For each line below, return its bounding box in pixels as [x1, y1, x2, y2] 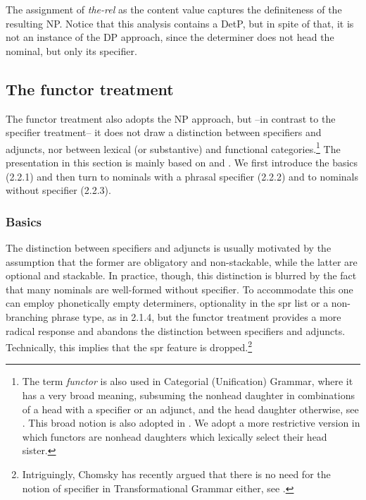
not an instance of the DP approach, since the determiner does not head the [6, 30, 334, 44]
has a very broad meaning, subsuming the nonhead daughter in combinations [22, 388, 355, 403]
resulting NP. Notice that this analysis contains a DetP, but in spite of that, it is [6, 16, 354, 30]
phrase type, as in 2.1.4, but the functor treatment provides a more [51, 309, 341, 324]
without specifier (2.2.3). [6, 183, 111, 197]
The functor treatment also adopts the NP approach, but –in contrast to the [6, 111, 336, 126]
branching [6, 309, 49, 324]
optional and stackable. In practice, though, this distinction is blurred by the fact [6, 268, 357, 283]
